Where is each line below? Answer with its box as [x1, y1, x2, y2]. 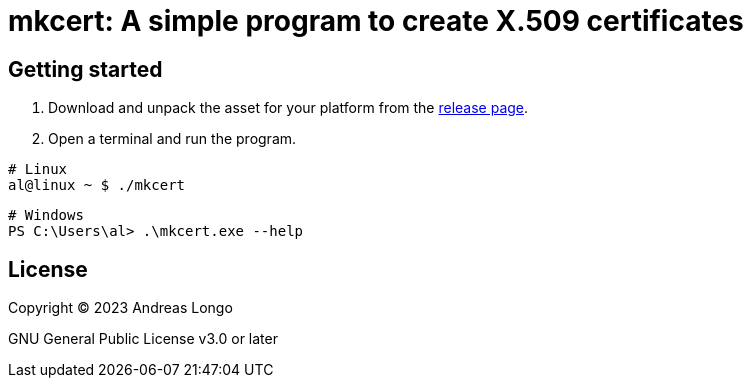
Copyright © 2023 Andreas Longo [8, 299, 233, 317]
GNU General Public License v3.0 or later [8, 330, 278, 348]
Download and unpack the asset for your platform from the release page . [48, 99, 529, 117]
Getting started [8, 56, 163, 82]
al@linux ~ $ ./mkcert [8, 177, 186, 194]
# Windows [8, 207, 84, 224]
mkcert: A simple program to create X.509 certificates [8, 4, 744, 38]
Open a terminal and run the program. [48, 130, 297, 148]
